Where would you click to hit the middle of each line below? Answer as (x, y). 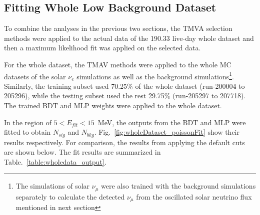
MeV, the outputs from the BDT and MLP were (172, 122)
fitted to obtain (27, 132)
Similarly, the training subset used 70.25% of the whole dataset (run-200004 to (124, 86)
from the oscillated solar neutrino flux (194, 196)
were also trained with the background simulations (178, 186)
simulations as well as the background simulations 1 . (155, 75)
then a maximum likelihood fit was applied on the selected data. (102, 48)
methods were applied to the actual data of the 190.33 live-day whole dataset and (129, 38)
